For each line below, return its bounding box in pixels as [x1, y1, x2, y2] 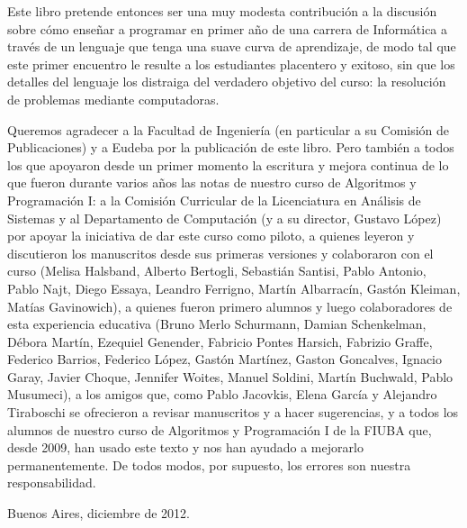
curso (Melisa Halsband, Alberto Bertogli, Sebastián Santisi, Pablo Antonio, [7, 261, 427, 280]
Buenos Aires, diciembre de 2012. [7, 504, 191, 523]
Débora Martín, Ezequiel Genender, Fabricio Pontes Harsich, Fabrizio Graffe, [7, 332, 433, 350]
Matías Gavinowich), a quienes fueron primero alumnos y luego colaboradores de [7, 296, 453, 315]
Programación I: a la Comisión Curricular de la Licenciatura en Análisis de [7, 190, 421, 209]
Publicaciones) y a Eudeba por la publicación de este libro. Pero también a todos [7, 138, 454, 157]
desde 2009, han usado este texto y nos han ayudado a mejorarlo [7, 438, 364, 457]
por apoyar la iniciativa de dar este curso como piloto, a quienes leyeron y [7, 226, 415, 245]
